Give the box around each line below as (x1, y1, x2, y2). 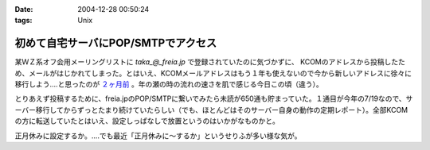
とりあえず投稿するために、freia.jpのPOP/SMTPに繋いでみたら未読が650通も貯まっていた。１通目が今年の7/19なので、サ (14, 94, 413, 103)
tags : (14, 16, 33, 25)
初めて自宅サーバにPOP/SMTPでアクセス (14, 37, 217, 50)
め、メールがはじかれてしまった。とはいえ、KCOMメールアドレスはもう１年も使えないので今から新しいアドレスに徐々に (14, 68, 412, 78)
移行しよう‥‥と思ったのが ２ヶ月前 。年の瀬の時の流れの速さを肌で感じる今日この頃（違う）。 (14, 79, 324, 89)
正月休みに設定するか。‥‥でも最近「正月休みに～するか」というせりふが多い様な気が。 (14, 131, 302, 140)
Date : (14, 5, 33, 13)
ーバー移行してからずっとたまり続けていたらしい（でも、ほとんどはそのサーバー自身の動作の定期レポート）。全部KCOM (14, 105, 408, 114)
